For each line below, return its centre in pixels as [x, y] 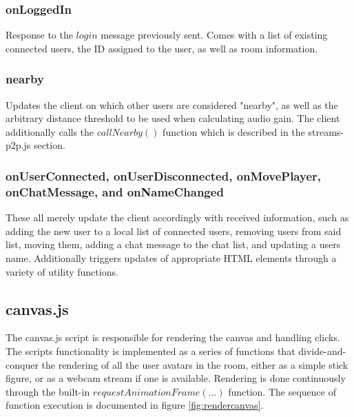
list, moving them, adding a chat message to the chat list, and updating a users [173, 244]
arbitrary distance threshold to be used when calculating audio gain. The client [173, 118]
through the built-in [48, 391]
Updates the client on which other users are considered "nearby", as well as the [172, 104]
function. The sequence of [282, 391]
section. [49, 145]
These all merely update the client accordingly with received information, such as [177, 217]
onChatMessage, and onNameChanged [115, 191]
